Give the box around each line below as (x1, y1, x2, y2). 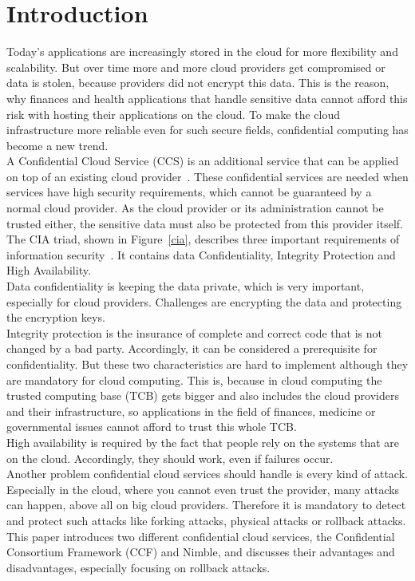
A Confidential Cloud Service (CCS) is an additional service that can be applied (6, 152, 399, 169)
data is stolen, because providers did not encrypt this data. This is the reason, (6, 74, 389, 91)
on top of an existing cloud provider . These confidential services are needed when (6, 168, 409, 184)
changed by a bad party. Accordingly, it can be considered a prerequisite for (6, 340, 377, 357)
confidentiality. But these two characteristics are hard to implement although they (6, 356, 409, 372)
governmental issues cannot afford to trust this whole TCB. (6, 418, 297, 435)
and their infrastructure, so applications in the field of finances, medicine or (6, 402, 376, 419)
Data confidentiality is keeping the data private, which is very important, (6, 278, 365, 294)
